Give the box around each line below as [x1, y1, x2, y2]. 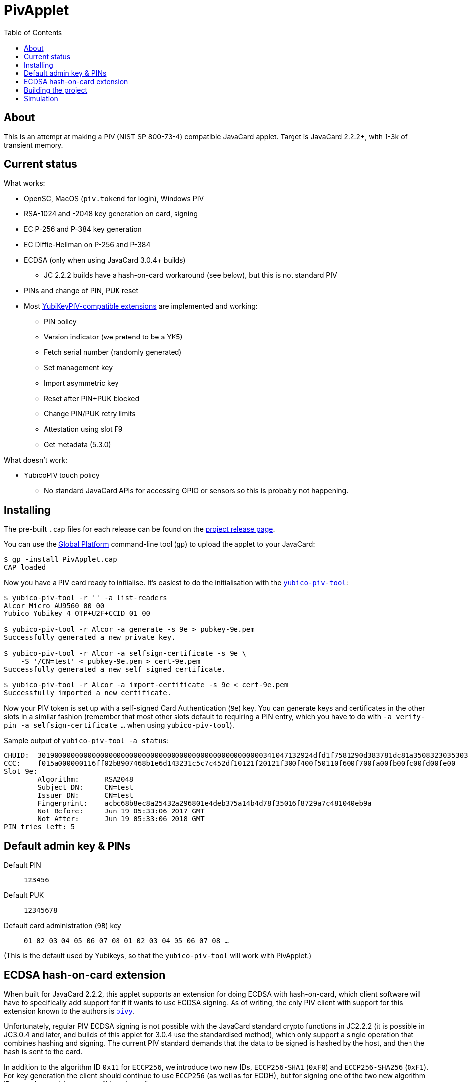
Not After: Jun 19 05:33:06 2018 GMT [37, 815, 205, 823]
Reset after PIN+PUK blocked [44, 394, 140, 403]
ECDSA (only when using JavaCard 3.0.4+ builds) [24, 256, 186, 265]
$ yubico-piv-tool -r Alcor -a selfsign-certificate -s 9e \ [4, 649, 246, 658]
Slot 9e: [4, 767, 38, 776]
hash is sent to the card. [4, 1047, 83, 1056]
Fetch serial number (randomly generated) [44, 348, 182, 357]
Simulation [24, 94, 58, 103]
